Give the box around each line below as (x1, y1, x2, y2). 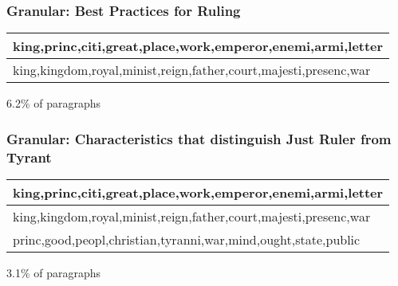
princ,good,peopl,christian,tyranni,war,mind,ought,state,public (13, 229, 361, 249)
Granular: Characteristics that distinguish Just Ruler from (6, 128, 392, 148)
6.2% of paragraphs (6, 95, 101, 112)
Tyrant (6, 147, 52, 167)
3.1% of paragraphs (6, 264, 101, 280)
